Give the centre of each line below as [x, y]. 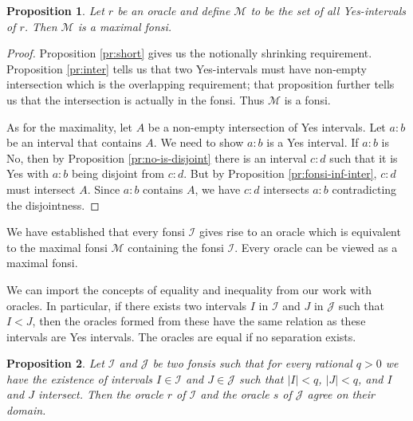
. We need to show [199, 142]
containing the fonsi [176, 247]
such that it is [364, 157]
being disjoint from [118, 173]
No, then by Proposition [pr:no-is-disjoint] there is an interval [157, 157]
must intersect [41, 189]
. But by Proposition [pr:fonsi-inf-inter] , [280, 173]
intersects [286, 189]
